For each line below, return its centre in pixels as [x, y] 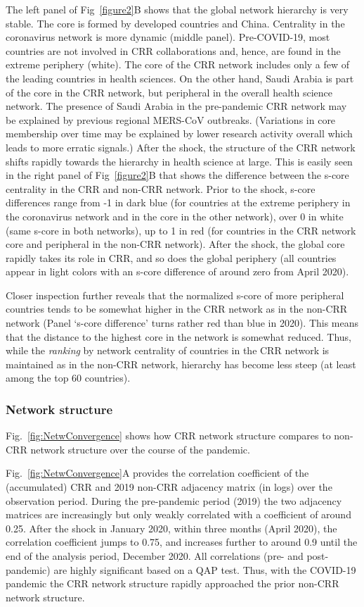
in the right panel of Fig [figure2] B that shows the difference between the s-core [177, 175]
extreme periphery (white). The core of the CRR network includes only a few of [178, 64]
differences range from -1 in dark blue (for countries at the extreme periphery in [178, 202]
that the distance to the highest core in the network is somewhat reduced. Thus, [179, 336]
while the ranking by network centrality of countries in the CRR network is [168, 350]
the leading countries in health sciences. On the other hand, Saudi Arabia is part [180, 78]
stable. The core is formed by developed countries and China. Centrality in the [175, 23]
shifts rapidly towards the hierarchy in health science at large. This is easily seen [179, 161]
